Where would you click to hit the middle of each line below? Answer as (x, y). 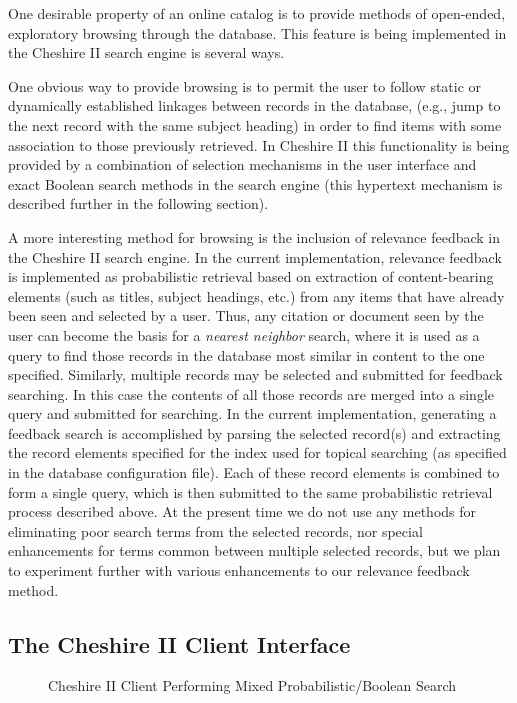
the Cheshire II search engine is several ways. (146, 52)
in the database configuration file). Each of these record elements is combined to (254, 472)
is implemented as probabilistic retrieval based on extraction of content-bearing (251, 276)
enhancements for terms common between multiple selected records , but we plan (254, 550)
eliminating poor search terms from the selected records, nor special (215, 530)
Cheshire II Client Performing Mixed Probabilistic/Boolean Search (252, 685)
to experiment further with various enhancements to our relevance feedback (239, 570)
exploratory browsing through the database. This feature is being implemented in (257, 32)
